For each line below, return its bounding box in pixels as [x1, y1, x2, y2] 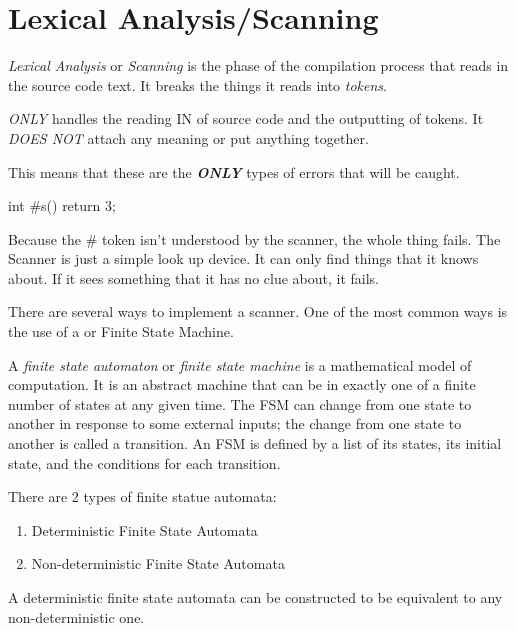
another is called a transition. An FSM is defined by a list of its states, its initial [8, 433, 502, 454]
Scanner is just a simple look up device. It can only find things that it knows [8, 248, 479, 269]
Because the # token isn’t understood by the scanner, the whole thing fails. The [8, 228, 501, 249]
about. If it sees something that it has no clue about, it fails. [8, 267, 379, 288]
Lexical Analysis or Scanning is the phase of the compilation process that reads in [8, 55, 509, 76]
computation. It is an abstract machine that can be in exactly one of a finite [8, 374, 476, 395]
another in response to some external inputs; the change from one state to [8, 413, 462, 434]
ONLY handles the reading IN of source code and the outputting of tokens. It [8, 108, 484, 129]
